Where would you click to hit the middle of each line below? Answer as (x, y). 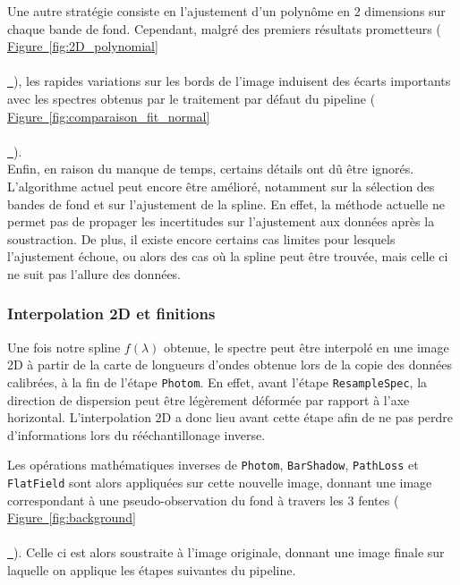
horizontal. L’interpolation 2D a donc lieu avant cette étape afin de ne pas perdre (230, 417)
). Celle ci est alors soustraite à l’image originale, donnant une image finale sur (229, 552)
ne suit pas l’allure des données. (94, 273)
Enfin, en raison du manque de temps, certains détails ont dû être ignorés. (211, 169)
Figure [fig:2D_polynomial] (83, 46)
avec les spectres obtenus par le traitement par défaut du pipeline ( (192, 98)
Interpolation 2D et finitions (111, 314)
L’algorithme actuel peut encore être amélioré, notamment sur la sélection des (221, 186)
